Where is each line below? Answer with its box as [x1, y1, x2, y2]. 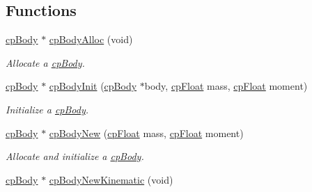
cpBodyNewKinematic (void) [49, 172, 173, 186]
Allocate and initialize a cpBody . [6, 149, 144, 163]
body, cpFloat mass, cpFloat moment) [144, 79, 308, 93]
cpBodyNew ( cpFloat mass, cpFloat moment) [49, 125, 244, 140]
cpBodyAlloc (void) [49, 32, 133, 47]
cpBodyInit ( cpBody [49, 79, 137, 93]
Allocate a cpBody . [6, 55, 85, 70]
